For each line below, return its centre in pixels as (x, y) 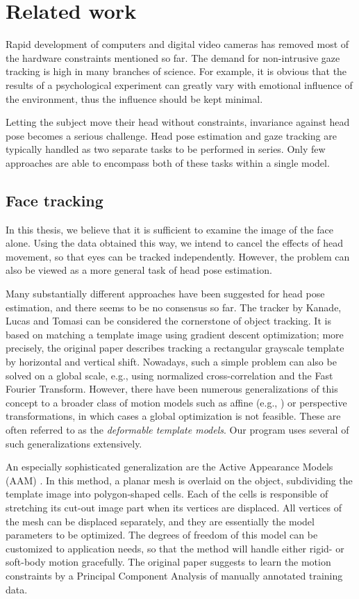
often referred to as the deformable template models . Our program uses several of (177, 429)
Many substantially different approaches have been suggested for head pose (165, 294)
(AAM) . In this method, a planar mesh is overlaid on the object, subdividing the (179, 480)
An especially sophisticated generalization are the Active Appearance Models (169, 467)
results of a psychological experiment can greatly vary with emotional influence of (179, 84)
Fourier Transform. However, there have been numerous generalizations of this (172, 389)
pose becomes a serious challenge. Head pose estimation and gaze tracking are (171, 135)
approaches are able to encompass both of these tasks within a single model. (168, 162)
